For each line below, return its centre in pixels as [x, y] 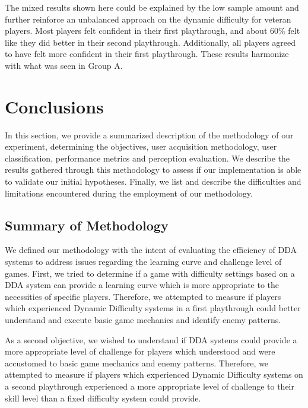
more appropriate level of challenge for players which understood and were [140, 351]
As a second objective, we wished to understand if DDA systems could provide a [151, 339]
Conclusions [54, 106]
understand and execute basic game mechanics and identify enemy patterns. [143, 320]
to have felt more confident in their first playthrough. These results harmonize [147, 54]
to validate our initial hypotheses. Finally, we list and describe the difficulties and [153, 181]
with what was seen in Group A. [64, 65]
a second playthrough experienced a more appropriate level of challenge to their [150, 386]
